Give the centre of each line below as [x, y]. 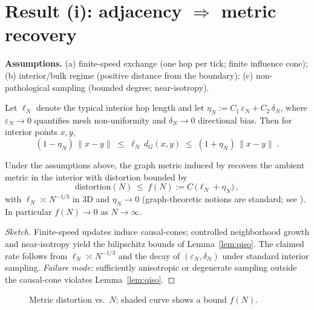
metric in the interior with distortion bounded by [96, 176]
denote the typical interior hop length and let [120, 107]
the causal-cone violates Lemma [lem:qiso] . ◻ [90, 279]
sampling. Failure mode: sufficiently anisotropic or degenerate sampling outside [151, 267]
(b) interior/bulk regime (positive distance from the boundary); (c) [129, 75]
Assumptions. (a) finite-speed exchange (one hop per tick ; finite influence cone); [156, 63]
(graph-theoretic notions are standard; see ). [224, 199]
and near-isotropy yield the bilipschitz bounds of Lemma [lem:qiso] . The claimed [155, 244]
